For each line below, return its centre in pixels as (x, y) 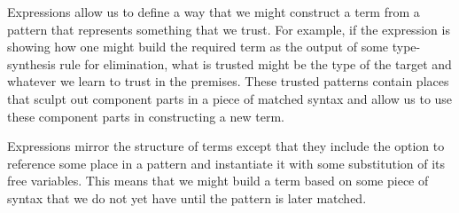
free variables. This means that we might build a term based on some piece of (218, 181)
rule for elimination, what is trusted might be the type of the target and (256, 63)
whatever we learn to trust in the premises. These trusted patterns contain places (228, 81)
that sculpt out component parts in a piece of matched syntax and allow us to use (230, 98)
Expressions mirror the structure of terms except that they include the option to (226, 146)
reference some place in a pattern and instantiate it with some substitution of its (226, 163)
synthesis (31, 63)
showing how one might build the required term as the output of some (198, 47)
